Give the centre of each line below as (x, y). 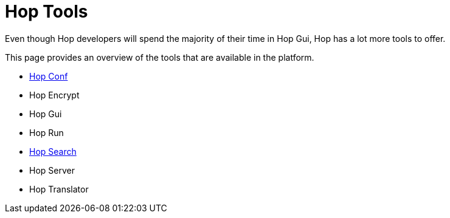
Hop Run (47, 132)
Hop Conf (49, 76)
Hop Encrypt (54, 95)
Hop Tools (47, 12)
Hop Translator (59, 189)
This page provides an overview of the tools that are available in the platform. (160, 57)
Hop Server (52, 170)
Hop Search (53, 151)
